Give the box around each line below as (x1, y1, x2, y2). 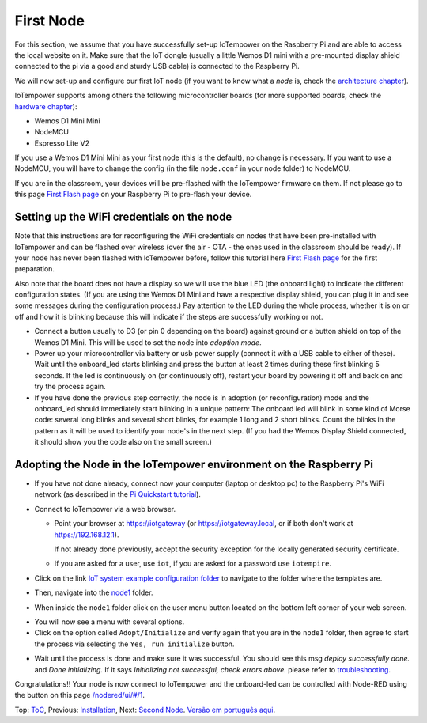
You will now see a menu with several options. (34, 617, 185, 626)
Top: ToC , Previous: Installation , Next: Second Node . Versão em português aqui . (14, 705, 276, 714)
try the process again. (34, 382, 106, 392)
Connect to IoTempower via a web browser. (34, 504, 176, 513)
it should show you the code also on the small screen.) (34, 437, 213, 447)
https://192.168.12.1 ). (54, 530, 119, 539)
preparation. (14, 264, 55, 274)
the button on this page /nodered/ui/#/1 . (14, 691, 145, 700)
